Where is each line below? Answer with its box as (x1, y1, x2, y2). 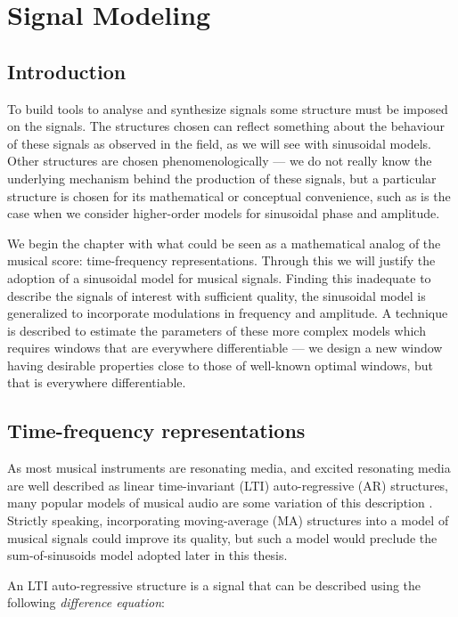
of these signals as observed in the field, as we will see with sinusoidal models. (7, 134, 431, 152)
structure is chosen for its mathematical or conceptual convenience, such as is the (7, 186, 451, 205)
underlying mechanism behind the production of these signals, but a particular (7, 168, 437, 187)
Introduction (7, 57, 127, 85)
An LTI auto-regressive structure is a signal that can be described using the (7, 575, 421, 594)
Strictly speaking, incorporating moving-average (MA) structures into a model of (7, 511, 449, 530)
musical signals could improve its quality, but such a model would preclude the (7, 528, 438, 547)
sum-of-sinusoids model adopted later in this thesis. (7, 546, 288, 564)
